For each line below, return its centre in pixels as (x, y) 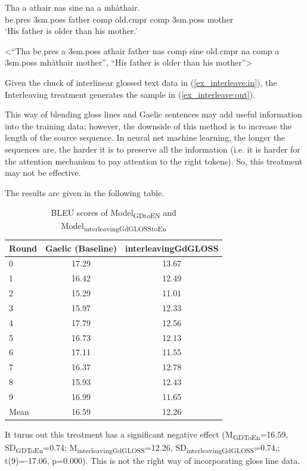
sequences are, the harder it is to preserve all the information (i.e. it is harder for (153, 149)
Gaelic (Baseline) (81, 248)
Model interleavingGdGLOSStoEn (114, 227)
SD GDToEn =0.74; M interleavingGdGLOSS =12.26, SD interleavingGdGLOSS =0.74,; (142, 448)
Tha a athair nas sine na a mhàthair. (72, 7)
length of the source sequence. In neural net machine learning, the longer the (145, 137)
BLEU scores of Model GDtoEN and (114, 213)
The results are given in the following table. (85, 192)
